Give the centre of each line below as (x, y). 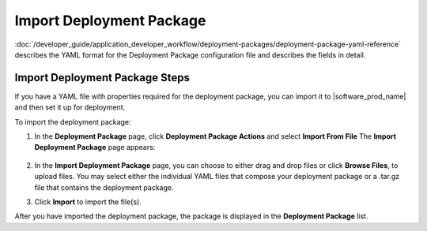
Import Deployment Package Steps (102, 78)
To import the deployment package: (73, 121)
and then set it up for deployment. (70, 107)
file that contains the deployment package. (104, 187)
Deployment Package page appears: (95, 147)
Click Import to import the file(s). (88, 202)
